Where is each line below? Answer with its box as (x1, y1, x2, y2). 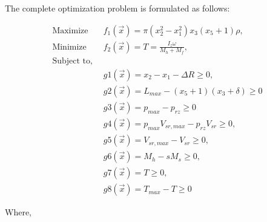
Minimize (52, 42, 87, 51)
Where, (5, 206, 31, 218)
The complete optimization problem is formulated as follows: (5, 2, 230, 14)
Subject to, (52, 56, 93, 65)
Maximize (52, 26, 88, 35)
